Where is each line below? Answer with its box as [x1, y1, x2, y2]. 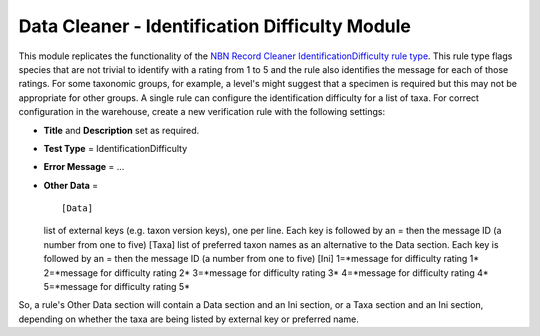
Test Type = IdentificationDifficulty [43, 142, 188, 154]
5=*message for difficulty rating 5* [43, 281, 190, 293]
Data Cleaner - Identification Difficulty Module [18, 15, 412, 37]
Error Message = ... [43, 161, 125, 173]
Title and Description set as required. [43, 124, 200, 136]
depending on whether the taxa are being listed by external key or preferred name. [18, 313, 359, 325]
